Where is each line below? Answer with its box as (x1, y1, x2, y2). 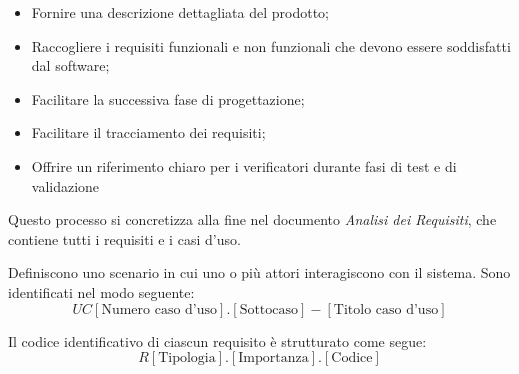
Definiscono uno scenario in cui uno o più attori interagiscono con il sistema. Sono (8, 262, 511, 283)
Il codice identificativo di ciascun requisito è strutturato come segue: (8, 330, 427, 351)
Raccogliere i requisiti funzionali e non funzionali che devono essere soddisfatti (31, 35, 511, 56)
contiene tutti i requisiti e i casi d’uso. (8, 228, 241, 249)
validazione (31, 175, 100, 196)
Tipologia (158, 351, 216, 366)
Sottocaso (239, 302, 299, 317)
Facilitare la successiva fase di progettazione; (31, 88, 305, 109)
